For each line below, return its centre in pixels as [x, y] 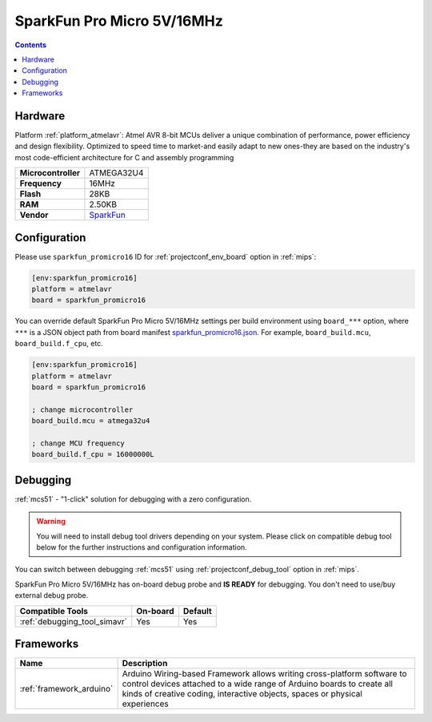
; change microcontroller [82, 409]
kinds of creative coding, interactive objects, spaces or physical [242, 694]
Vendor [34, 215]
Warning [51, 522]
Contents [31, 45]
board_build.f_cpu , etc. [59, 344]
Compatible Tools [54, 611]
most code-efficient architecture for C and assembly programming [124, 157]
